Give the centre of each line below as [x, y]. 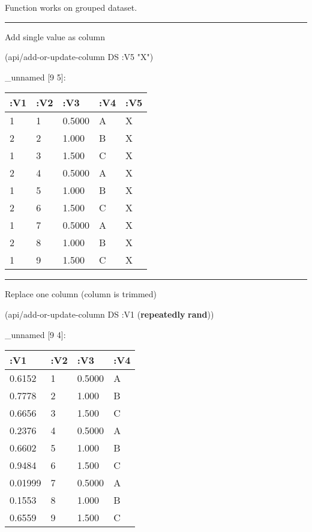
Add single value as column [55, 36]
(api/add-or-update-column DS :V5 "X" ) [79, 57]
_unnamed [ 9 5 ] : [35, 77]
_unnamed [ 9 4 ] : [35, 334]
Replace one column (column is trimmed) [81, 294]
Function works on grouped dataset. [71, 7]
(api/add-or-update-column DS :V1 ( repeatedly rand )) [109, 314]
